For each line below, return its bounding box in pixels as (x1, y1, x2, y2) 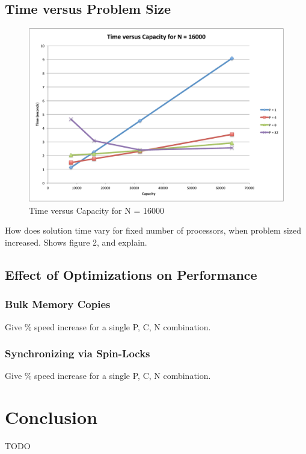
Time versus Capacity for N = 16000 (29, 204, 164, 216)
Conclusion (5, 405, 98, 429)
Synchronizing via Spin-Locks (5, 346, 150, 361)
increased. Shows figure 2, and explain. (5, 236, 147, 248)
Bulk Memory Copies (5, 297, 111, 312)
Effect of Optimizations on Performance (5, 265, 257, 283)
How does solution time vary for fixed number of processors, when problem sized (5, 224, 302, 237)
